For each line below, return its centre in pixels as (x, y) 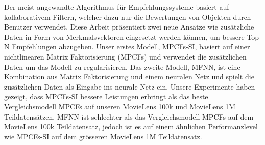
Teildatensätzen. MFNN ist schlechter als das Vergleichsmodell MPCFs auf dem (129, 116)
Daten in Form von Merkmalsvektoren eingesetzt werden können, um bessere (124, 36)
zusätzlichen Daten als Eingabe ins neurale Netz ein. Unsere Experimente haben (130, 86)
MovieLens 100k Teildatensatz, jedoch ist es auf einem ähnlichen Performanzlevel (131, 126)
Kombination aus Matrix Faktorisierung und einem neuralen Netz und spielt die (129, 77)
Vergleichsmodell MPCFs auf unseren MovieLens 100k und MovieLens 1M (120, 106)
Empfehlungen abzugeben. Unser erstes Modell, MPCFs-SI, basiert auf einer (131, 47)
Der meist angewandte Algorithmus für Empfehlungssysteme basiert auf (117, 7)
